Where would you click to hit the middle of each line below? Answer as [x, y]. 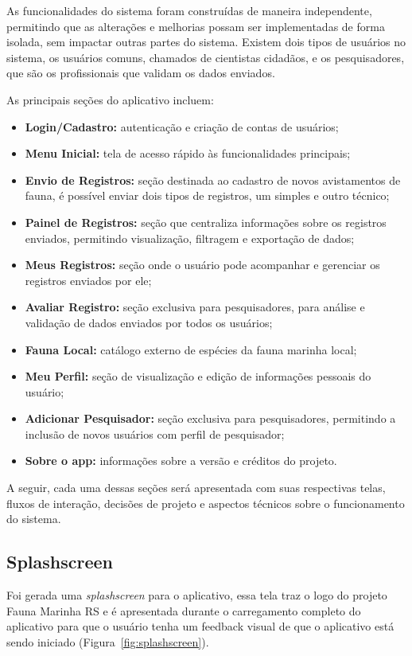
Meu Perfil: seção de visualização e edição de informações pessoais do [198, 376]
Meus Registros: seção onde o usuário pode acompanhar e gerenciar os [202, 265]
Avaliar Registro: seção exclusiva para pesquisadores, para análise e [195, 307]
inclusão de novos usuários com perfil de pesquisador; [155, 433]
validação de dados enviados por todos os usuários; [149, 322]
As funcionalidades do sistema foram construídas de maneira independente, [189, 10]
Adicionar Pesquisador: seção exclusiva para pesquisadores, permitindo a [210, 418]
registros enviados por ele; [88, 280]
